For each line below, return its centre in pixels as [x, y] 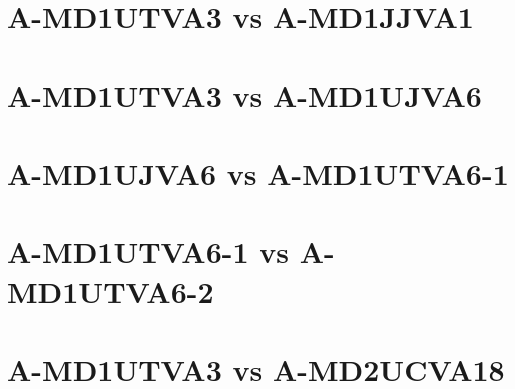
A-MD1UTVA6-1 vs [148, 251]
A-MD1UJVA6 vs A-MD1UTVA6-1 [258, 172]
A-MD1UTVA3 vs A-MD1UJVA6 [244, 94]
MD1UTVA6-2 [110, 290]
